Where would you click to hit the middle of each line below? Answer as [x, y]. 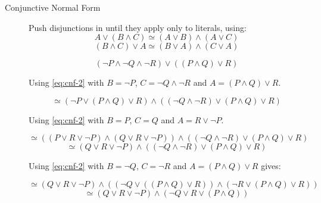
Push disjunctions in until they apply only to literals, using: [138, 27]
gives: [271, 166]
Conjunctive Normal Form [53, 7]
